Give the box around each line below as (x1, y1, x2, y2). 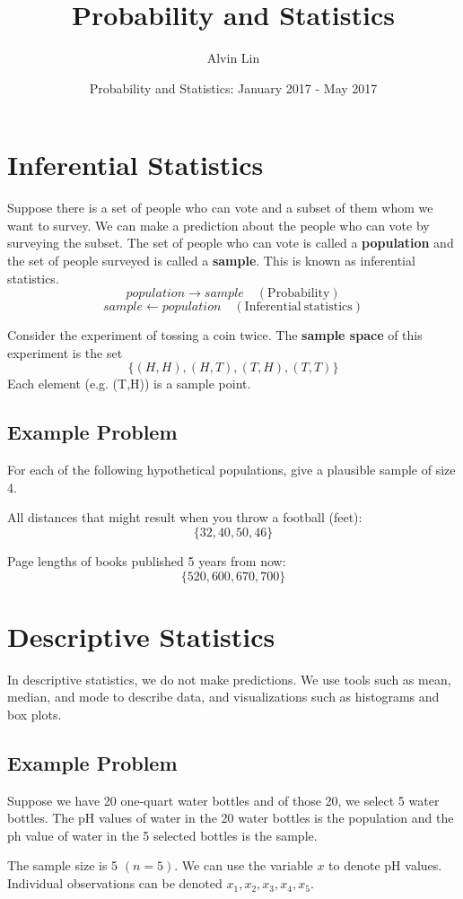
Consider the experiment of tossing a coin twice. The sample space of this (7, 326, 423, 345)
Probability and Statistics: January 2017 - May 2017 (89, 78, 378, 97)
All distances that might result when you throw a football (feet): (7, 508, 363, 527)
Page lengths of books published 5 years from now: (7, 551, 286, 570)
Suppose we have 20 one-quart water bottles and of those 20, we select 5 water (7, 790, 440, 809)
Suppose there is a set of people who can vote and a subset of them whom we (7, 198, 433, 217)
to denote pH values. (328, 856, 442, 875)
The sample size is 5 (7, 856, 118, 875)
